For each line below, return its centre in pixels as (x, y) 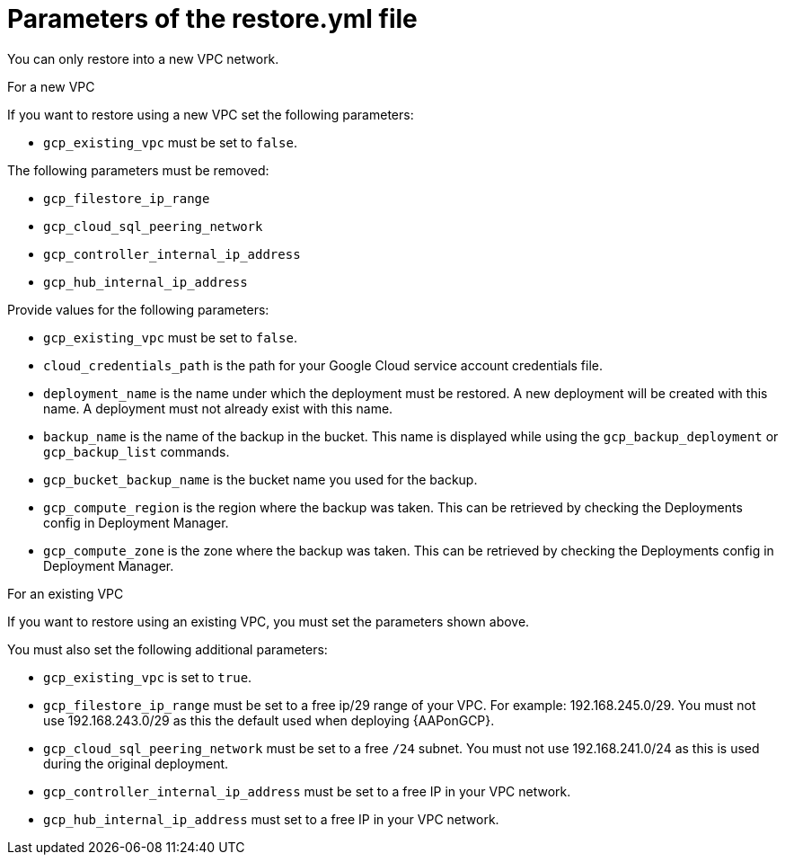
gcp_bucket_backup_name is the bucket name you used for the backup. (260, 479)
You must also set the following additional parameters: (168, 649)
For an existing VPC (66, 593)
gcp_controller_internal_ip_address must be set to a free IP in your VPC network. (307, 791)
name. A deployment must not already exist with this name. (218, 408)
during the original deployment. (136, 763)
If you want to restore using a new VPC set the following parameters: (211, 114)
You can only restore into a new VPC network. (143, 58)
